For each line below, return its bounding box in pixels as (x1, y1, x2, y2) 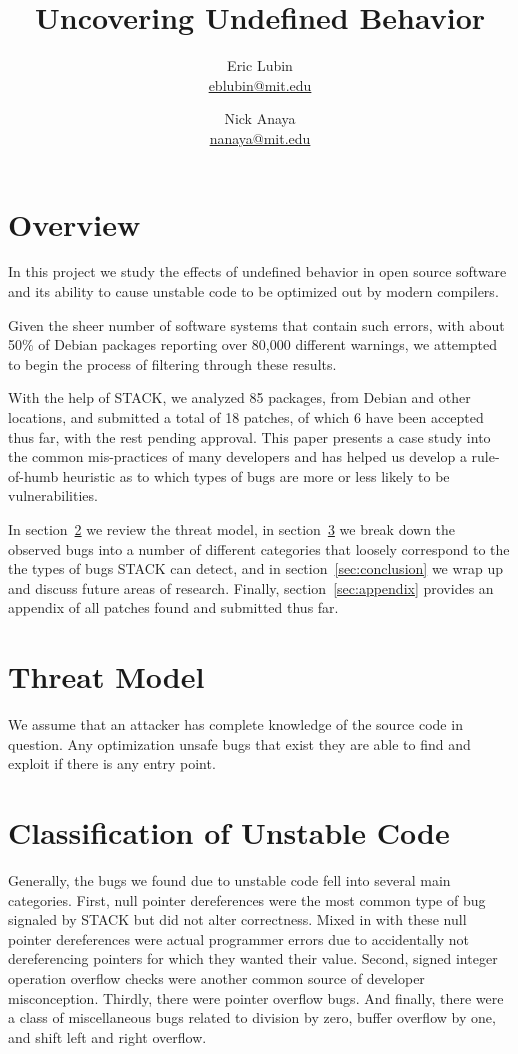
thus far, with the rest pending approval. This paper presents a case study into (8, 426, 491, 447)
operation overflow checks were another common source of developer (8, 967, 425, 988)
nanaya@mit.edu (209, 127, 311, 148)
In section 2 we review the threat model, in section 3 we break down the (8, 518, 456, 539)
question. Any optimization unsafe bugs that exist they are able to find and (8, 733, 471, 754)
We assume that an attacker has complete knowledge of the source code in (8, 714, 463, 735)
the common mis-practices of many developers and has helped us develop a (8, 446, 467, 467)
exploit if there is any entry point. (8, 753, 216, 774)
